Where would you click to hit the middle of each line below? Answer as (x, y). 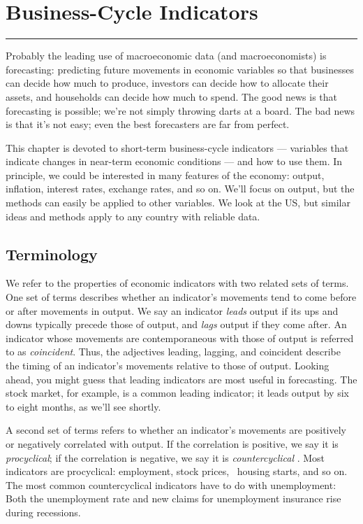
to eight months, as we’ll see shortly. (83, 406)
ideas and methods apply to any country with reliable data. (133, 216)
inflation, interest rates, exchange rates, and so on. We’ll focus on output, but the (180, 189)
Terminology (52, 254)
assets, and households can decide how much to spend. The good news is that (172, 96)
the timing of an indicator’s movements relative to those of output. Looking (168, 366)
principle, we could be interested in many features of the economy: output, (165, 175)
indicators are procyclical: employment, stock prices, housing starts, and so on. (177, 471)
